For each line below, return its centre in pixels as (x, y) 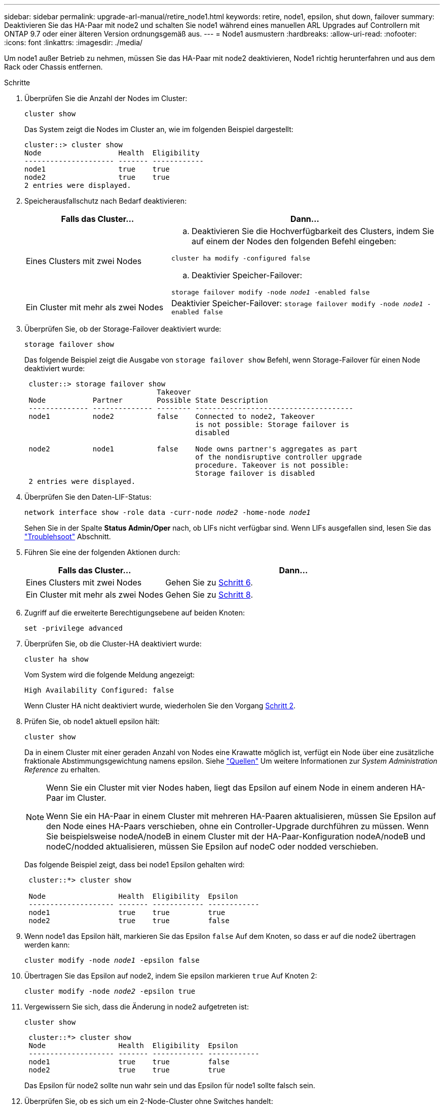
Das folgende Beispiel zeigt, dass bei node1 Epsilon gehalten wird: (135, 865)
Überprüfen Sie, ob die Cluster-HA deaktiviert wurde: (113, 644)
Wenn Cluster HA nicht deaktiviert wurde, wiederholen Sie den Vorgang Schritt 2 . (160, 706)
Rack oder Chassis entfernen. (53, 67)
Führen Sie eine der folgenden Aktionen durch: (102, 552)
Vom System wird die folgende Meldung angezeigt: (110, 675)
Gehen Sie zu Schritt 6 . (209, 582)
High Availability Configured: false (99, 690)
